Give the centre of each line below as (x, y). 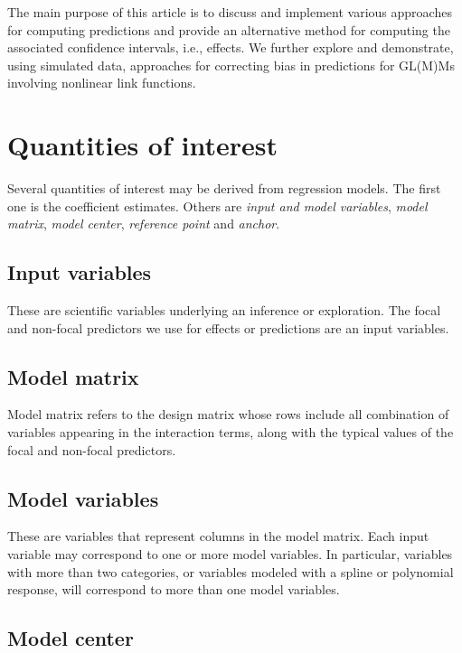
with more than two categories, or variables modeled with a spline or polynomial (231, 571)
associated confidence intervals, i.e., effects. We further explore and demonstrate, (231, 47)
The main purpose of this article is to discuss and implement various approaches (230, 12)
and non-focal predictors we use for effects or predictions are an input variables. (228, 327)
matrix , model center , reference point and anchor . (144, 224)
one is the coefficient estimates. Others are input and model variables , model (217, 205)
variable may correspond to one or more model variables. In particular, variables (230, 554)
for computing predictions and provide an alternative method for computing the (229, 29)
